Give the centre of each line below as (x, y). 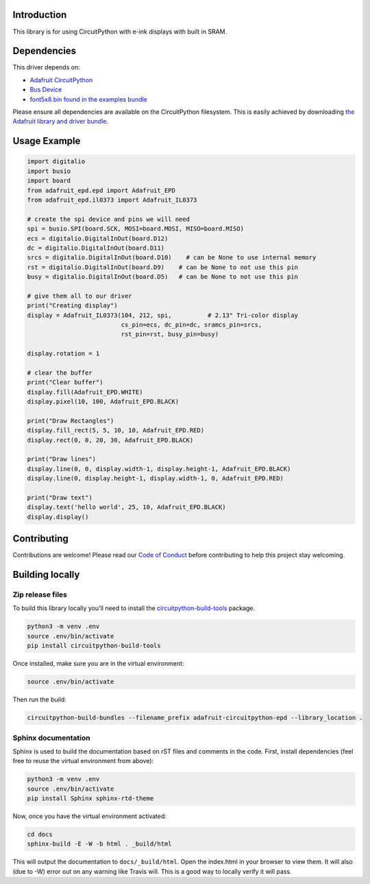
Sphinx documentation (51, 738)
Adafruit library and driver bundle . (61, 121)
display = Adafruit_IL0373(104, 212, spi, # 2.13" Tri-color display (162, 315)
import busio (49, 171)
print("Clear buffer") (65, 382)
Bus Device (46, 90)
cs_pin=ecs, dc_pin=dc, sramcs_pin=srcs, (192, 325)
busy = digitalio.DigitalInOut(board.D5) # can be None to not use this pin (162, 277)
